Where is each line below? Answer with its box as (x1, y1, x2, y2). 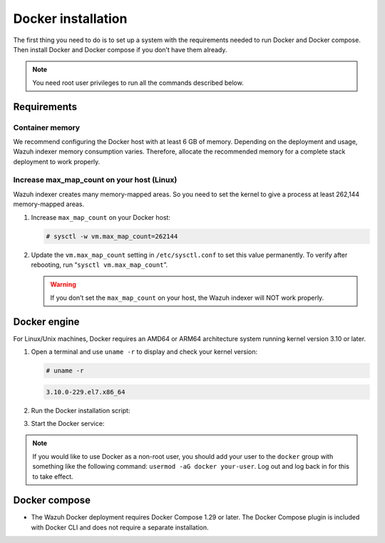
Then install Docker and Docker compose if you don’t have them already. (13, 45, 227, 54)
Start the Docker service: (31, 419, 105, 427)
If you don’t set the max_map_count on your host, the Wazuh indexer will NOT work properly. (50, 293, 324, 302)
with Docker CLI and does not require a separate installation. (31, 523, 210, 532)
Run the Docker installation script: (31, 406, 130, 415)
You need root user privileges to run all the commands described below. (32, 78, 244, 87)
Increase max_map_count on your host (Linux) (13, 175, 178, 185)
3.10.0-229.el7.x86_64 (46, 387, 125, 396)
